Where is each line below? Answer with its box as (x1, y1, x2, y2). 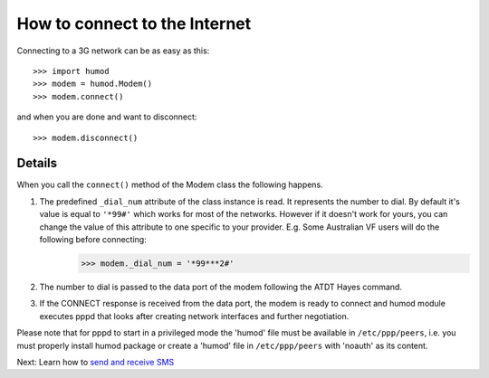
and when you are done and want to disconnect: (16, 111, 197, 122)
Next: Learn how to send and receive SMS (16, 356, 175, 367)
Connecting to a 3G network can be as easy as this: (16, 45, 210, 56)
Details (16, 156, 58, 171)
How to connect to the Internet (16, 14, 252, 33)
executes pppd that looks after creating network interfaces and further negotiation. (39, 310, 350, 321)
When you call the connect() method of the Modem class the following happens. (16, 179, 323, 190)
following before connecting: (39, 233, 147, 244)
